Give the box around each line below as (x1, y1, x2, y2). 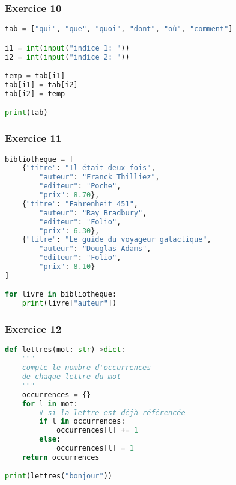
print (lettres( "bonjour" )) (5, 472, 112, 481)
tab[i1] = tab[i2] (5, 81, 78, 90)
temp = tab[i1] (5, 72, 65, 81)
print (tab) (5, 108, 48, 117)
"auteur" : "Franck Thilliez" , (39, 173, 160, 182)
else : (39, 435, 61, 444)
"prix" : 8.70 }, (39, 191, 100, 200)
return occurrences (22, 453, 100, 462)
